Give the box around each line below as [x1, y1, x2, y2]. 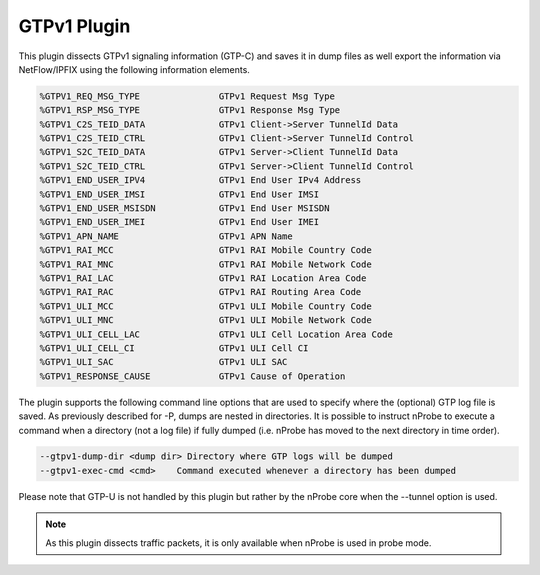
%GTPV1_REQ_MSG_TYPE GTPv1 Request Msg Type [39, 90, 335, 102]
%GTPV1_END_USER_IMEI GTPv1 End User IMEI [39, 216, 320, 228]
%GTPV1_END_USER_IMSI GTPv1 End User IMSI [39, 188, 320, 200]
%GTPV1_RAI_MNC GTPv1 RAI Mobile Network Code [39, 258, 372, 270]
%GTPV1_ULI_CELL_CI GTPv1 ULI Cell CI [39, 342, 309, 354]
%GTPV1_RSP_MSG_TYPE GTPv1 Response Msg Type [39, 105, 341, 116]
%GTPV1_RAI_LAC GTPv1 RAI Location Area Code [39, 273, 367, 284]
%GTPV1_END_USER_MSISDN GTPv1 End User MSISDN [39, 203, 330, 214]
